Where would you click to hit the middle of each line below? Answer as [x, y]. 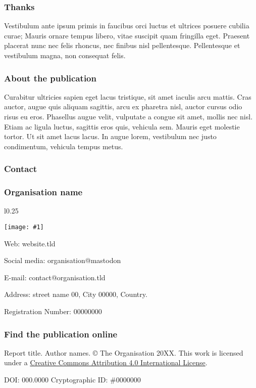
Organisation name [43, 192]
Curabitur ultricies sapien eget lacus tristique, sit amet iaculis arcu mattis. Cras [128, 96]
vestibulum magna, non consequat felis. [65, 55]
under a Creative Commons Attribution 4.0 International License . [106, 362]
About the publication [50, 78]
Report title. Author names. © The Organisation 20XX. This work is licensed [124, 352]
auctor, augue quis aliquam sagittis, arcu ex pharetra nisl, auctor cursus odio [123, 106]
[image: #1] [24, 227]
